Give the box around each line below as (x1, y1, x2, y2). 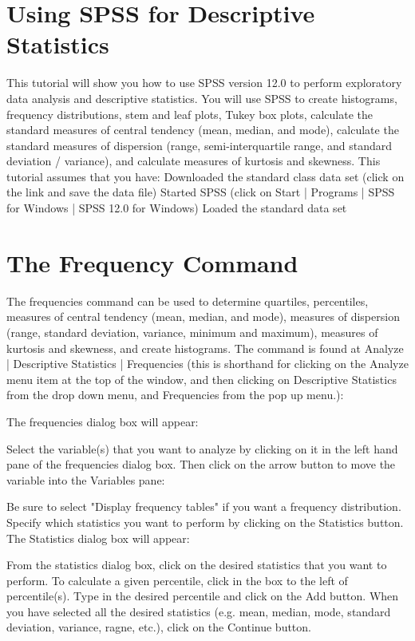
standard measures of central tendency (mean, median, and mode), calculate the (6, 121, 399, 138)
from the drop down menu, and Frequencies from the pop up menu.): (6, 386, 344, 403)
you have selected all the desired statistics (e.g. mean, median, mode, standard (6, 603, 391, 619)
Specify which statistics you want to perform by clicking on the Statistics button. (6, 513, 404, 530)
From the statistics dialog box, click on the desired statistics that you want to (6, 556, 387, 573)
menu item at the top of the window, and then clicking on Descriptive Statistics (6, 370, 397, 387)
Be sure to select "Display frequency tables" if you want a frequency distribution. (6, 498, 401, 515)
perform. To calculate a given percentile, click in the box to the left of (6, 572, 348, 588)
